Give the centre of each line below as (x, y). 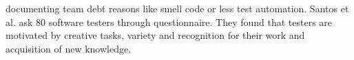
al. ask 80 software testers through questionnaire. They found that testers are (169, 21)
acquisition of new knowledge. (69, 48)
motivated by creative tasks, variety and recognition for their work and (155, 35)
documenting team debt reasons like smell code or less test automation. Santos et (177, 8)
